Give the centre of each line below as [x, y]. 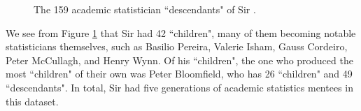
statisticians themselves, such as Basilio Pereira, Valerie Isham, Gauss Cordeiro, [177, 46]
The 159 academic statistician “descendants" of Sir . [145, 9]
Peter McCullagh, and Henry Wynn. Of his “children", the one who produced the [179, 60]
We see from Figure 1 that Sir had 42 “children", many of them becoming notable [181, 32]
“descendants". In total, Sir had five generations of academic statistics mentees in [179, 87]
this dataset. [32, 101]
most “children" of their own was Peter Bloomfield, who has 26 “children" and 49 [179, 74]
